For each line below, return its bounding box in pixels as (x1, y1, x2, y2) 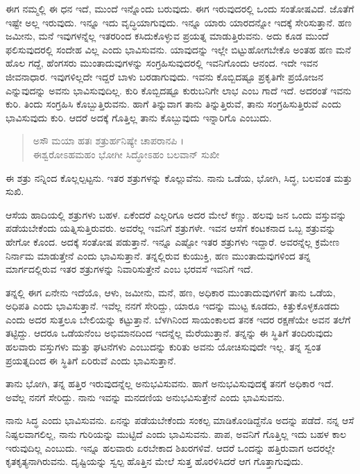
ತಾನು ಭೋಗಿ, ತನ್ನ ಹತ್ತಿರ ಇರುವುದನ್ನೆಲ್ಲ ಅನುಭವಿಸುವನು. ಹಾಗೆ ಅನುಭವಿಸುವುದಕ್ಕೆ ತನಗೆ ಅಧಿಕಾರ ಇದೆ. (6, 376, 334, 391)
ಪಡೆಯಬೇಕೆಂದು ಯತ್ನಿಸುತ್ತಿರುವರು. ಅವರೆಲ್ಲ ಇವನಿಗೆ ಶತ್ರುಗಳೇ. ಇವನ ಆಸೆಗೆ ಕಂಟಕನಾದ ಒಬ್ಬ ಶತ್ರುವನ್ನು (6, 221, 336, 235)
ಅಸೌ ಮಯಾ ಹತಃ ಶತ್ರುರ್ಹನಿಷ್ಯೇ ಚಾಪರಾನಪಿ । (33, 133, 185, 148)
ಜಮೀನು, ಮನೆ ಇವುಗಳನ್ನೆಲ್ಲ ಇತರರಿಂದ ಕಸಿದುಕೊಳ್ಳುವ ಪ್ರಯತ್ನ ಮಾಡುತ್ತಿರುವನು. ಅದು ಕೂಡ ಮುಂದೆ (6, 28, 329, 43)
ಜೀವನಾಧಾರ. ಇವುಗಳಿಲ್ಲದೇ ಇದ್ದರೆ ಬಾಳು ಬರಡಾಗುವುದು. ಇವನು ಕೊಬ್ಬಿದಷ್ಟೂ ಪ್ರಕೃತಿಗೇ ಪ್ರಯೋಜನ (6, 69, 323, 83)
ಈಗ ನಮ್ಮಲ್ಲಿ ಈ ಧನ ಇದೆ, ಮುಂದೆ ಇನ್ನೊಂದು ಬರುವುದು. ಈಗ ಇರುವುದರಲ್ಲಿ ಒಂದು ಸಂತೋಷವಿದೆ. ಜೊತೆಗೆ (6, 1, 354, 15)
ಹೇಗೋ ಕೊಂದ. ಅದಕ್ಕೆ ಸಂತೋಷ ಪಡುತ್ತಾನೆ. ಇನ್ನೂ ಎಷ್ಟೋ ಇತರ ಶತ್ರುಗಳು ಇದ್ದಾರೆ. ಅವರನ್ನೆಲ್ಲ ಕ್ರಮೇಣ (6, 234, 340, 248)
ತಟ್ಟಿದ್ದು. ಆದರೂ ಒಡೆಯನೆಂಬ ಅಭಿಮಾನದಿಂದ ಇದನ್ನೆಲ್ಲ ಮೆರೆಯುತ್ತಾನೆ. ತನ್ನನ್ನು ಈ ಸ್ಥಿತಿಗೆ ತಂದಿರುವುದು (6, 325, 333, 340)
